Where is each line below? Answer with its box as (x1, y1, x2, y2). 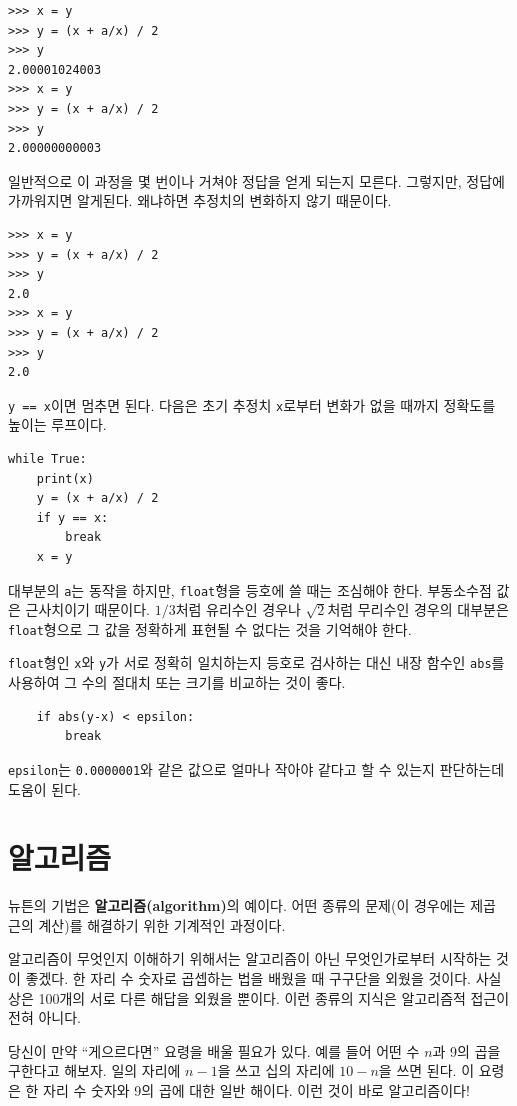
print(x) (36, 471, 94, 486)
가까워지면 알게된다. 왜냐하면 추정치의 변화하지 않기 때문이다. (8, 190, 392, 211)
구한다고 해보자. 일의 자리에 (8, 1060, 181, 1081)
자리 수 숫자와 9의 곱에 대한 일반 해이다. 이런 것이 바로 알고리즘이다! (43, 1080, 470, 1101)
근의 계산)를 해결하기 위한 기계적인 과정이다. (8, 914, 286, 935)
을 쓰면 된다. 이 (378, 1060, 475, 1081)
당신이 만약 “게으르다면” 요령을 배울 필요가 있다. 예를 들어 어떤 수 (8, 1040, 420, 1061)
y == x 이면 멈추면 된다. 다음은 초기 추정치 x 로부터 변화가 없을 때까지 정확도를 (8, 394, 496, 415)
